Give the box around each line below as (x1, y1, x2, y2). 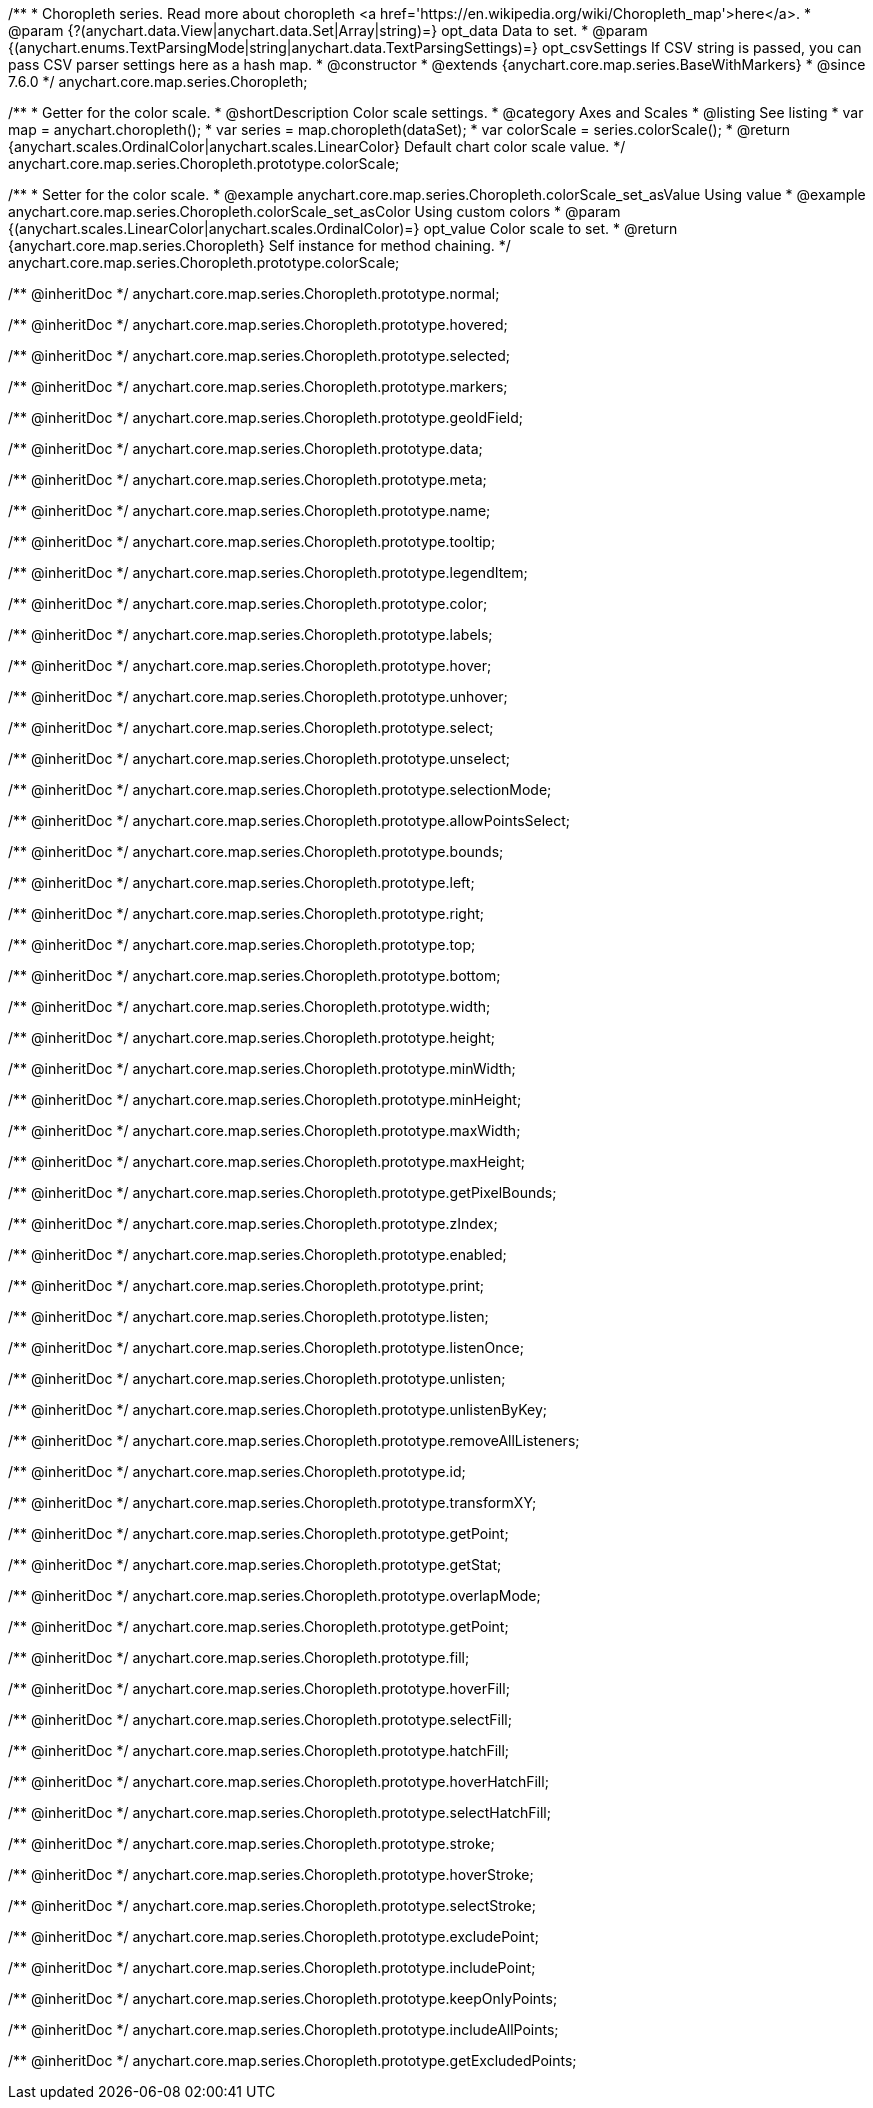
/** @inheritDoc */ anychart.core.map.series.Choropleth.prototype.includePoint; (8, 1959, 536, 1976)
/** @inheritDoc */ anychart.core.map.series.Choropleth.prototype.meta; (8, 471, 487, 488)
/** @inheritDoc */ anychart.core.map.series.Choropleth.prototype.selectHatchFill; (8, 1804, 551, 1821)
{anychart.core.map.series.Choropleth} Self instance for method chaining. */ (8, 237, 511, 254)
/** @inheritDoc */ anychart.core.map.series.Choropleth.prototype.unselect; (8, 750, 511, 767)
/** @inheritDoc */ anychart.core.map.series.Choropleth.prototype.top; (8, 936, 476, 953)
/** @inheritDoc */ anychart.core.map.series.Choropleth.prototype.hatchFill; (8, 1742, 510, 1759)
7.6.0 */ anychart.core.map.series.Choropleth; (8, 73, 308, 90)
